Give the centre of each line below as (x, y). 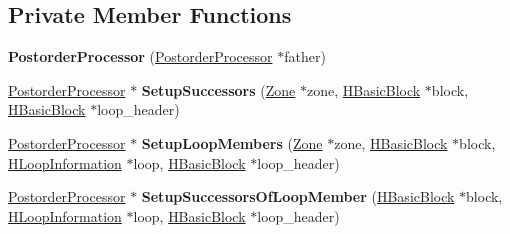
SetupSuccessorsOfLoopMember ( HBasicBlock (298, 196)
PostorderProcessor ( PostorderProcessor (140, 56)
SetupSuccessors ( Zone (218, 89)
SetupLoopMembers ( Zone (232, 142)
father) (305, 56)
